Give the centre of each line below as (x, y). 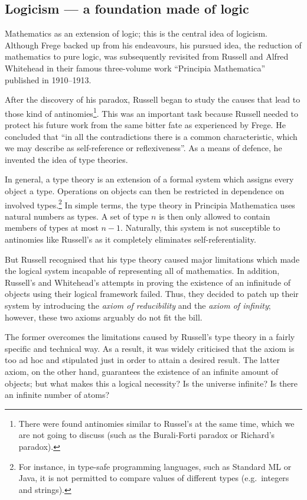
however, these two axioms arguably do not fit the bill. (104, 317)
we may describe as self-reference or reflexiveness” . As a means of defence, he (143, 148)
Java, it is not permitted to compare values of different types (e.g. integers (154, 478)
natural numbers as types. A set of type (77, 216)
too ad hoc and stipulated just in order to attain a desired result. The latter (143, 360)
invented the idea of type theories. (66, 159)
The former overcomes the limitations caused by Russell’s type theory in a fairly (150, 337)
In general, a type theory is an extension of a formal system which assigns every (149, 179)
